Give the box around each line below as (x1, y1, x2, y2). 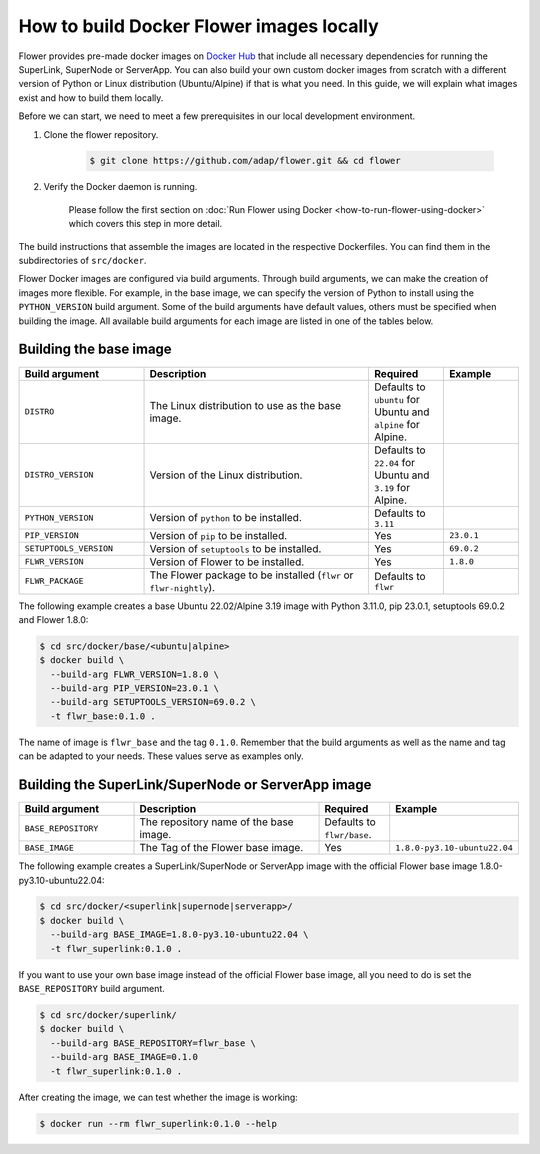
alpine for (374, 417, 420, 431)
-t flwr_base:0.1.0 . (50, 710, 157, 722)
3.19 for (374, 480, 410, 494)
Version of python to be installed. (149, 511, 302, 524)
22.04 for (374, 455, 415, 469)
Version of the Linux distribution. (149, 468, 303, 482)
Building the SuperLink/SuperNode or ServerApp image (18, 776, 372, 794)
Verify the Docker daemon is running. (43, 181, 198, 193)
